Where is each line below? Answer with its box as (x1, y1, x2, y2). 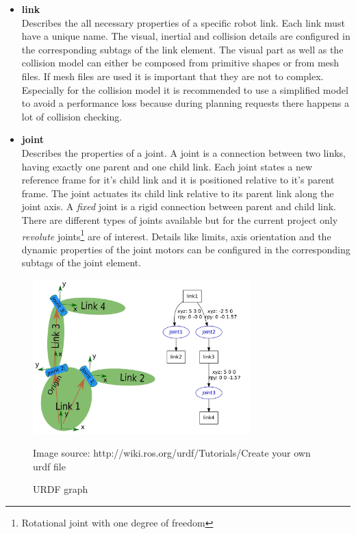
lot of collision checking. (21, 109, 123, 123)
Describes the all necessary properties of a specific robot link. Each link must (21, 15, 345, 29)
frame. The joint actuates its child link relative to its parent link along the (21, 186, 334, 200)
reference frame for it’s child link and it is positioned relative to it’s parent (21, 173, 335, 187)
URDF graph (33, 482, 88, 496)
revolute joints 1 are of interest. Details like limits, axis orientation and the (21, 227, 331, 243)
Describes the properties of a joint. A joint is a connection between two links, (21, 145, 346, 160)
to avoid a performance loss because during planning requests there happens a (21, 96, 350, 110)
